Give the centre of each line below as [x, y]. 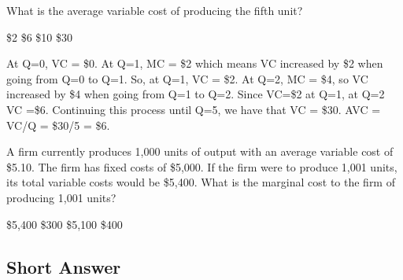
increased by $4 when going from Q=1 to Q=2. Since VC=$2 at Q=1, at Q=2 [196, 94]
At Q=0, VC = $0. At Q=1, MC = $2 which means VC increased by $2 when [195, 63]
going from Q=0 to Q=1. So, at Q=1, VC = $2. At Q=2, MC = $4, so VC [187, 78]
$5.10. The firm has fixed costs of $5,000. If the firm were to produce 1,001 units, [202, 166]
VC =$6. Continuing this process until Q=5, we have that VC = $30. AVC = [194, 109]
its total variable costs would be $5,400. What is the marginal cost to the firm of [201, 182]
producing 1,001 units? [61, 197]
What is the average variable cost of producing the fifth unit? [155, 10]
